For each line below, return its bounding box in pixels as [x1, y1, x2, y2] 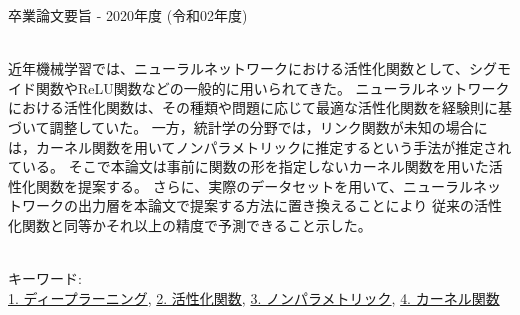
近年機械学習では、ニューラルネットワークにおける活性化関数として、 [8, 58, 469, 79]
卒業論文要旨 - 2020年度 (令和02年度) [8, 5, 248, 25]
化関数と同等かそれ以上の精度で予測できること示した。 [8, 214, 372, 235]
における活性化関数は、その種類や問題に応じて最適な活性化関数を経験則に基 [8, 97, 512, 118]
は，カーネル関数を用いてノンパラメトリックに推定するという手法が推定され [8, 136, 512, 157]
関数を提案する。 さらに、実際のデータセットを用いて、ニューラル [35, 175, 474, 196]
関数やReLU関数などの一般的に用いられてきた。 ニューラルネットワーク [35, 77, 510, 98]
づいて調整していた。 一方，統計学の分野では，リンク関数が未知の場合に [8, 116, 488, 137]
